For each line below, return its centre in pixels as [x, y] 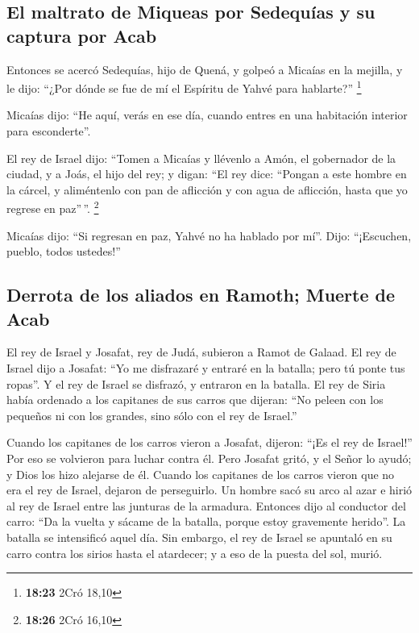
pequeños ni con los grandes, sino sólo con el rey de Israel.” [152, 415]
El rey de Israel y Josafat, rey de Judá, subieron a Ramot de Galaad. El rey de [201, 352]
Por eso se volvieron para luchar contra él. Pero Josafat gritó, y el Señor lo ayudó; [209, 458]
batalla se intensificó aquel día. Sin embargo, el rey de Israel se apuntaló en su [199, 537]
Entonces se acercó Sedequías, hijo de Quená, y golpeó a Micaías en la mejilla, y [205, 69]
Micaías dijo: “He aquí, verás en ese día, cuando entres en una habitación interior [207, 115]
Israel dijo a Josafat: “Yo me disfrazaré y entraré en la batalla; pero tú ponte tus [206, 368]
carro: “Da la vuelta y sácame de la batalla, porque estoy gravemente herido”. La [206, 521]
